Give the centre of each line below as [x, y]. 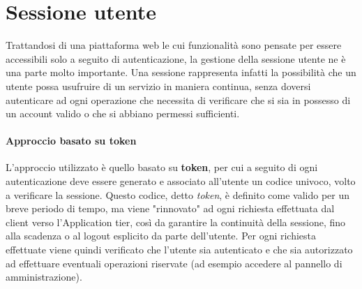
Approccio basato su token [71, 141]
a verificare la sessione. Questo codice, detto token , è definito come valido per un [178, 194]
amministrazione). [44, 277]
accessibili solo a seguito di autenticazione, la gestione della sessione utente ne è [176, 58]
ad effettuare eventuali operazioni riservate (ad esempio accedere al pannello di [174, 263]
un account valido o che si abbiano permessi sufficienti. [123, 113]
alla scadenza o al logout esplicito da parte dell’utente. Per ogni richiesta [161, 236]
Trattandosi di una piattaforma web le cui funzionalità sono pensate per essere [174, 45]
